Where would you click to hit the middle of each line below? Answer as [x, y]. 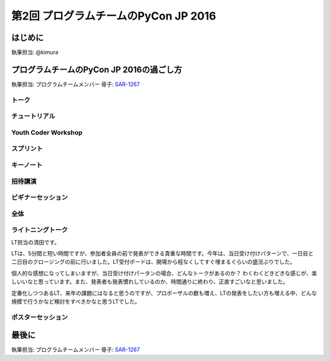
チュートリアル [33, 116]
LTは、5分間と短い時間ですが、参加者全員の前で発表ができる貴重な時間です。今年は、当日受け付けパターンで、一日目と [163, 253]
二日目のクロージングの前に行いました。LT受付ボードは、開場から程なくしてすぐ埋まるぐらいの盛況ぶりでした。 [153, 262]
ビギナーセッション [40, 197]
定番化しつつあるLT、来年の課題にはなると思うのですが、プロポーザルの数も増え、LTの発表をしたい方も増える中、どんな [164, 293]
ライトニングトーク [40, 230]
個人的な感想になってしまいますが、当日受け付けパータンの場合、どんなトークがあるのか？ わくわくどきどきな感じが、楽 [164, 273]
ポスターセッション [40, 317]
